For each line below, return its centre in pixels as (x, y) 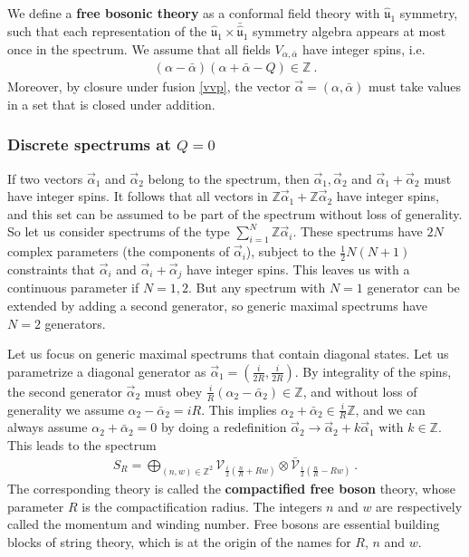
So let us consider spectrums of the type (119, 231)
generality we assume (66, 409)
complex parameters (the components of (119, 251)
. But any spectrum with (257, 288)
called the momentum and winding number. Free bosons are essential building (224, 524)
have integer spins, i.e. (364, 48)
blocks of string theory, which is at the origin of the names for (179, 541)
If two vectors (45, 178)
